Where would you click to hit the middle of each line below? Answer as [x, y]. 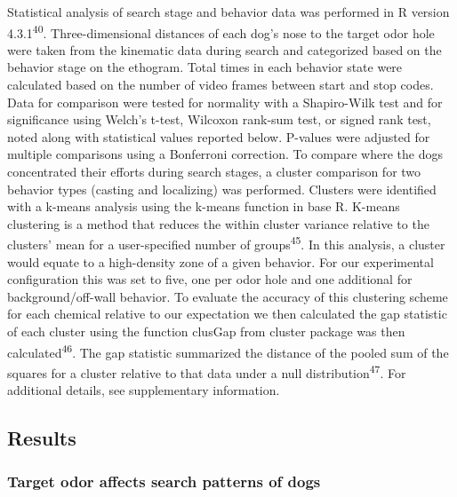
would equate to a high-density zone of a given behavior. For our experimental [220, 261]
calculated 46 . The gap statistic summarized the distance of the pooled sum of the [228, 351]
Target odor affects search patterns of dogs [164, 481]
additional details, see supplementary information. [144, 390]
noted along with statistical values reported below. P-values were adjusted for [219, 136]
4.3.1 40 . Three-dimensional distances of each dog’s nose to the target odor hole [221, 31]
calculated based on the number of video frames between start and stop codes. [220, 85]
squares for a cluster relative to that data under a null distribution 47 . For [207, 371]
